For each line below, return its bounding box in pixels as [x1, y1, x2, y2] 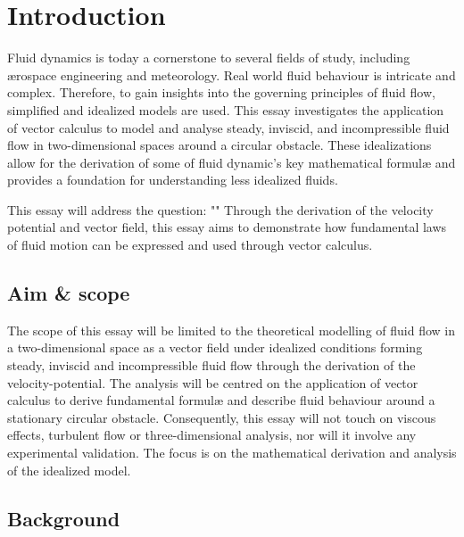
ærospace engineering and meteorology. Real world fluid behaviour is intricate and [7, 65, 456, 84]
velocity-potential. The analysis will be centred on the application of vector [7, 373, 418, 392]
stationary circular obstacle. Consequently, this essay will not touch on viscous [7, 408, 436, 426]
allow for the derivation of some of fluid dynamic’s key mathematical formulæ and [7, 153, 456, 171]
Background [7, 504, 120, 532]
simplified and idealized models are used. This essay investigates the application [7, 100, 444, 119]
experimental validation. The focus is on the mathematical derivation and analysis [7, 443, 457, 462]
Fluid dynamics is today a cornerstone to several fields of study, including [7, 48, 410, 67]
